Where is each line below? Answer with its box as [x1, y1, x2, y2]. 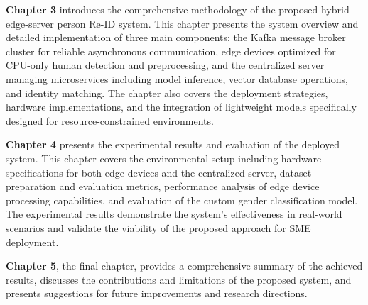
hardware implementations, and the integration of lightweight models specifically [6, 99, 357, 114]
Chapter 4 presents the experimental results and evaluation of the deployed [6, 137, 340, 152]
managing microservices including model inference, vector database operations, [6, 71, 348, 86]
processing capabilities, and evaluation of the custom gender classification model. [6, 192, 358, 207]
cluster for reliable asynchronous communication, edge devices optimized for [6, 43, 336, 58]
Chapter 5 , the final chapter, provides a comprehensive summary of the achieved [6, 258, 363, 273]
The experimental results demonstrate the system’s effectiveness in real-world [6, 206, 342, 221]
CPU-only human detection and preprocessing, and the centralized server [6, 57, 325, 72]
